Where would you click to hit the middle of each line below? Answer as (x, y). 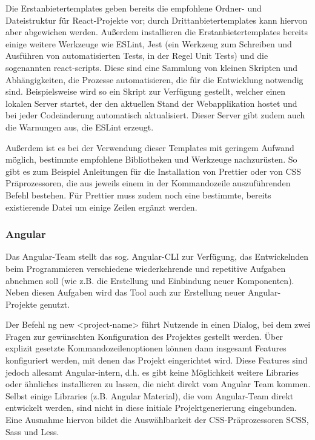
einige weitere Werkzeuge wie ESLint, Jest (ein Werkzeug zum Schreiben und (149, 43)
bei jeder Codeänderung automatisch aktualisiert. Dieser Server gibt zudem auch (155, 115)
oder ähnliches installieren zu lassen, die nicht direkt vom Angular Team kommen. (158, 384)
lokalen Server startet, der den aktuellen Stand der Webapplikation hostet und (151, 103)
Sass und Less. (32, 431)
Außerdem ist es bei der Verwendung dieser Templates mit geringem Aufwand (150, 147)
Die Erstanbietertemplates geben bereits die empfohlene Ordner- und (134, 8)
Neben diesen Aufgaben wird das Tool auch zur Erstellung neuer (125, 292)
